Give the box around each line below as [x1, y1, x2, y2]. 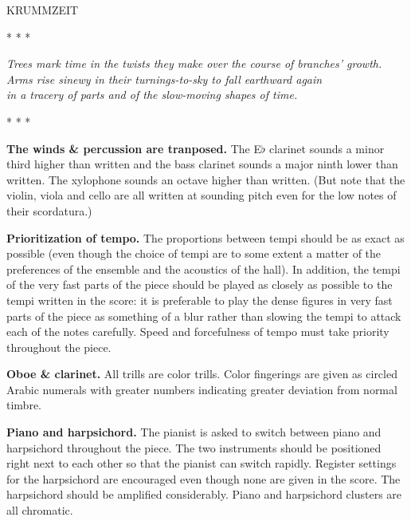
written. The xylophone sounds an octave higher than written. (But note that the [6, 171, 405, 187]
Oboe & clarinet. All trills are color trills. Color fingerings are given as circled [6, 365, 397, 382]
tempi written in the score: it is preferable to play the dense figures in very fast [6, 291, 393, 308]
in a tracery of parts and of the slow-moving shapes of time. [6, 86, 298, 103]
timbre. [6, 397, 41, 413]
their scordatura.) [6, 202, 92, 219]
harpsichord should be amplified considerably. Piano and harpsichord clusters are [6, 486, 402, 503]
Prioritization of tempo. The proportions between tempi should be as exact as [6, 229, 405, 246]
